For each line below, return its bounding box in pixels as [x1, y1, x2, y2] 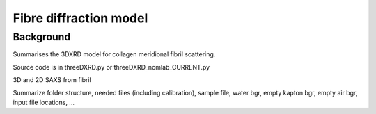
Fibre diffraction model [13, 10, 148, 26]
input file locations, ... [13, 98, 75, 106]
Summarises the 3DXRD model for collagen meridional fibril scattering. [13, 50, 216, 58]
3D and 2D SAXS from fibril [13, 76, 92, 84]
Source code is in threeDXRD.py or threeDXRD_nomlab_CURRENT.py [13, 63, 210, 71]
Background [13, 31, 71, 43]
